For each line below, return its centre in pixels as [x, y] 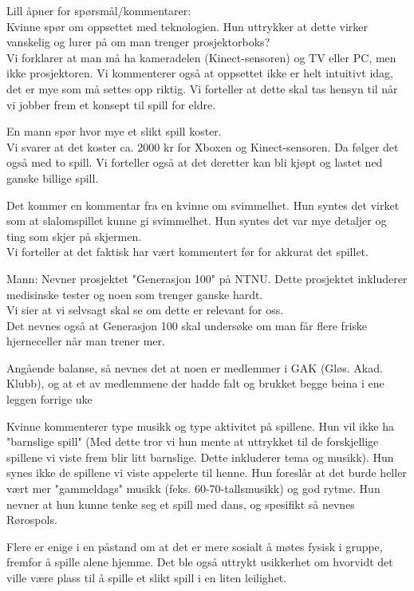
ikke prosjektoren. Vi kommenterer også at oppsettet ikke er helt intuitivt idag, [200, 73]
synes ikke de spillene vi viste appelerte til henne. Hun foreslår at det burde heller [207, 473]
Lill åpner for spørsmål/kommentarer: [99, 10]
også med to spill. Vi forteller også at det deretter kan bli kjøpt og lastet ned [195, 162]
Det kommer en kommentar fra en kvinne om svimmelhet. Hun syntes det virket [203, 205]
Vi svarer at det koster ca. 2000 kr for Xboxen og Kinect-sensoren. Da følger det [203, 146]
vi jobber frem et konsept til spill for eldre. [111, 104]
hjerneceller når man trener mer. [86, 341]
